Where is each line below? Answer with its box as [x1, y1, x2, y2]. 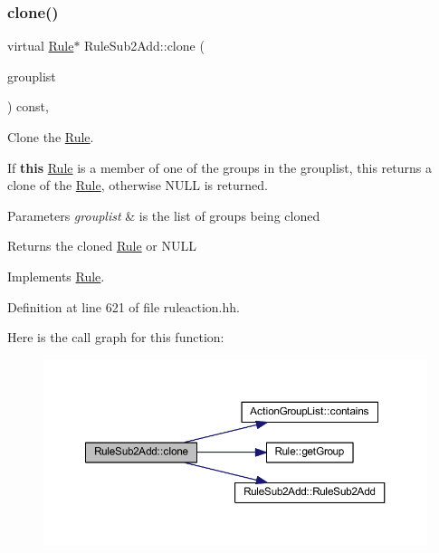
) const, [7, 97, 49, 116]
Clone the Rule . [7, 128, 94, 146]
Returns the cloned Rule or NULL [7, 236, 196, 255]
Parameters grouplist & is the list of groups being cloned [7, 205, 320, 224]
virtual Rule [7, 36, 74, 55]
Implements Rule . [7, 266, 105, 285]
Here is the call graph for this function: [7, 328, 224, 347]
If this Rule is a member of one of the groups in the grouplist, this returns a [7, 157, 432, 176]
